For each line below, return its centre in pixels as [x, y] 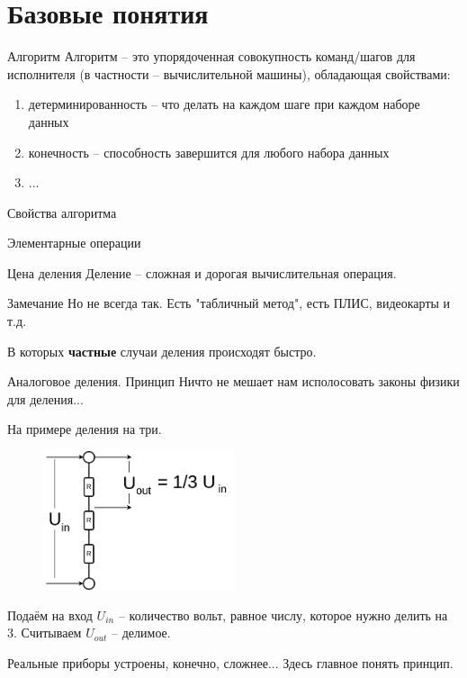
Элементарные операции [74, 243]
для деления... [45, 398]
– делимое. [141, 633]
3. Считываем [45, 633]
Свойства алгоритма [62, 212]
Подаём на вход [50, 615]
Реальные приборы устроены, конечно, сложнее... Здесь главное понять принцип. [230, 662]
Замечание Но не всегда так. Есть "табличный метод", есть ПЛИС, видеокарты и [229, 303]
